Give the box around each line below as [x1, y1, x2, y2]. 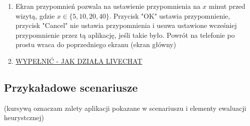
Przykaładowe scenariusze [4, 79, 138, 95]
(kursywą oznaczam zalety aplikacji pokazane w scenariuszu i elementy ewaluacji [4, 102, 247, 113]
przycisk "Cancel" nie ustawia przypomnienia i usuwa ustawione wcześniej [15, 20, 237, 30]
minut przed [209, 1, 246, 11]
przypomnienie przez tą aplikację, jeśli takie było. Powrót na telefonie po [15, 29, 235, 40]
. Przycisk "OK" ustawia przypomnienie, [109, 10, 230, 21]
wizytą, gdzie [15, 10, 55, 21]
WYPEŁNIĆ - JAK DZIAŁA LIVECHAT [15, 55, 143, 66]
